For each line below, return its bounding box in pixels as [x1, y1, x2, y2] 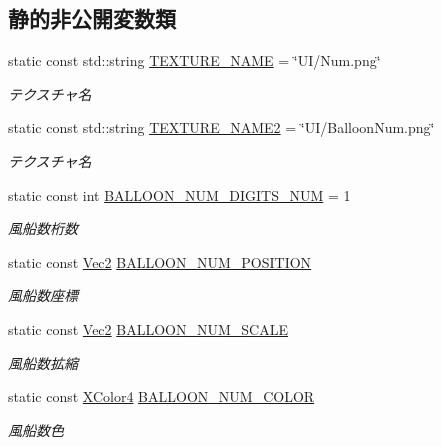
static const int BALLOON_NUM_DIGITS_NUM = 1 [8, 184, 351, 205]
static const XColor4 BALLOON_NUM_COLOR [8, 386, 315, 407]
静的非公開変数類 [8, 3, 176, 34]
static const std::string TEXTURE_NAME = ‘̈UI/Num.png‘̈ [8, 50, 381, 71]
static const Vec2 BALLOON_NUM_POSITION [8, 251, 312, 272]
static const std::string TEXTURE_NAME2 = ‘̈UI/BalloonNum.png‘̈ [8, 117, 435, 138]
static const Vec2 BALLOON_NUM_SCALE [8, 318, 288, 339]
